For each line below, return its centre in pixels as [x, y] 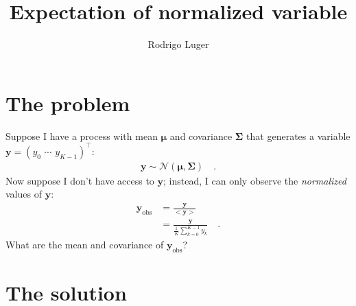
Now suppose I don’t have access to [80, 180]
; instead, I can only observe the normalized [255, 180]
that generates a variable [298, 136]
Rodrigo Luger [178, 44]
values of [24, 194]
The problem [68, 103]
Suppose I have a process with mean [82, 136]
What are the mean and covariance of [85, 245]
